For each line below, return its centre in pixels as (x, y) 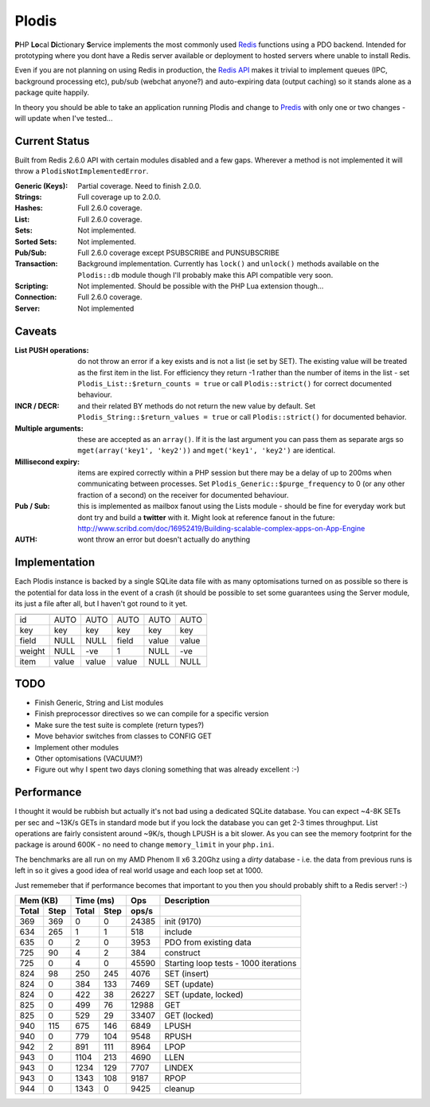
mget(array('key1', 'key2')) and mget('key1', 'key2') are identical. (207, 451)
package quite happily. (52, 92)
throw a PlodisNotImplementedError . (82, 171)
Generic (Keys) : (41, 186)
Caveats (36, 331)
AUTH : (26, 540)
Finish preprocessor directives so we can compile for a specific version (152, 714)
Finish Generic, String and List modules (99, 703)
